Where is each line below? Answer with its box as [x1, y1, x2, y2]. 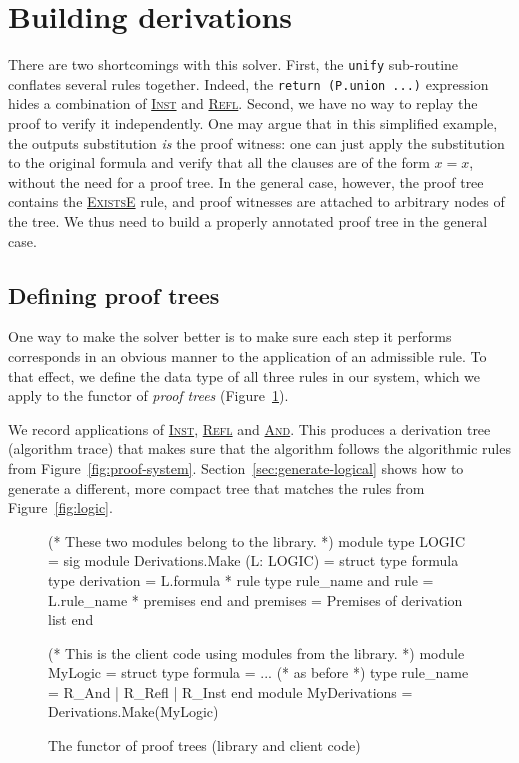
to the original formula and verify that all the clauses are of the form [8, 152, 430, 173]
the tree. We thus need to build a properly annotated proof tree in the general [8, 211, 488, 231]
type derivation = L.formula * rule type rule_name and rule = [48, 569, 434, 590]
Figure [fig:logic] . [8, 497, 113, 518]
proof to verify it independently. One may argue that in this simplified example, [8, 113, 498, 134]
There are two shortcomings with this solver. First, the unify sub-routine [8, 54, 459, 75]
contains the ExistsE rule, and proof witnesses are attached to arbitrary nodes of [8, 191, 505, 212]
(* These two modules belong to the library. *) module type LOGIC [48, 530, 466, 551]
